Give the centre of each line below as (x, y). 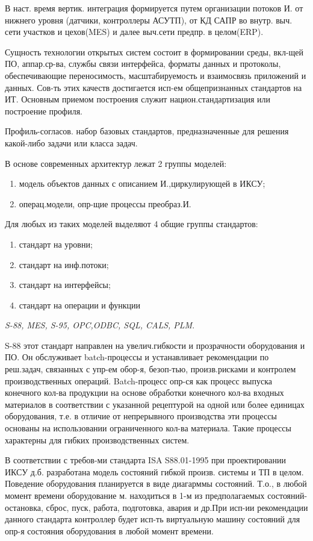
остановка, (24, 507)
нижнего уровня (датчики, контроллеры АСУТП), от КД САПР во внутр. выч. (149, 20)
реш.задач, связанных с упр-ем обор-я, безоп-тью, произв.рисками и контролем (150, 369)
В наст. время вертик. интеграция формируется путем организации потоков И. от (154, 8)
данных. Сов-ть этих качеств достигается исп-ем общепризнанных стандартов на (153, 87)
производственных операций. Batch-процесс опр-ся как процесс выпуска (138, 380)
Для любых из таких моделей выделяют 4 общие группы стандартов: (132, 224)
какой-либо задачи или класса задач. (71, 142)
